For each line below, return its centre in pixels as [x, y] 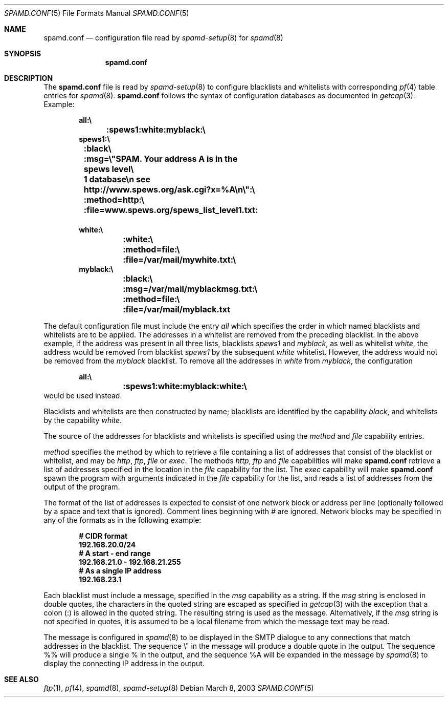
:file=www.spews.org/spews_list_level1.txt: [171, 210]
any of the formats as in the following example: [122, 520]
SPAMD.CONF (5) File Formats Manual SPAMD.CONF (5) [97, 13]
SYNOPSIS [23, 54]
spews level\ [109, 169]
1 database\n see [117, 179]
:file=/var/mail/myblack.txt [177, 309]
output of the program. [82, 487]
